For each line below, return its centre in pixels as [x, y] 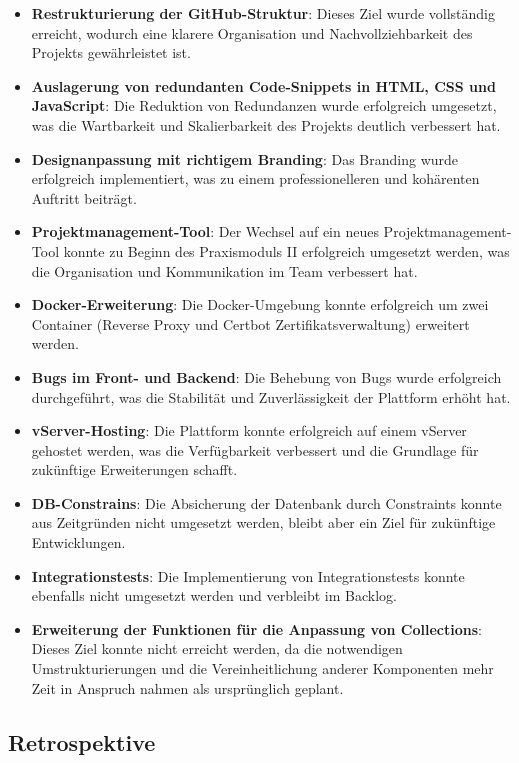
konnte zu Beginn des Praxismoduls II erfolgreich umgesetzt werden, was [286, 250]
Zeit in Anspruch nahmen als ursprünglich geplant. [187, 687]
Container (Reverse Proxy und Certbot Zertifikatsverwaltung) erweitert [250, 323]
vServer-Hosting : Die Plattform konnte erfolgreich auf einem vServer [249, 430]
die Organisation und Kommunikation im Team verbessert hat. [224, 270]
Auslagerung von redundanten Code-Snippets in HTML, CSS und [263, 85]
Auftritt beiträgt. [84, 197]
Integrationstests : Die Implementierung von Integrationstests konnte [248, 575]
